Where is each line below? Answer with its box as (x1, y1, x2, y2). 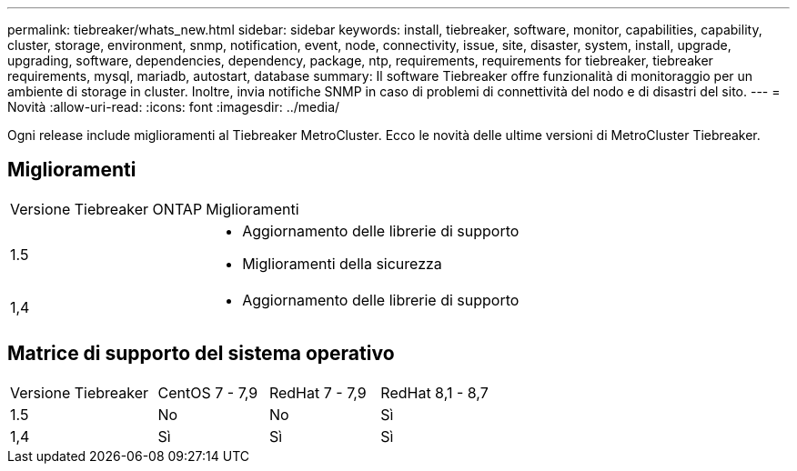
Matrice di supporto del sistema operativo (7, 342, 395, 366)
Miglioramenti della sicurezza (242, 254, 442, 273)
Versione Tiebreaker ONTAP (10, 199, 203, 218)
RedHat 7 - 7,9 (268, 383, 367, 402)
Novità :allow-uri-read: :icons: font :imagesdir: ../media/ (7, 99, 340, 115)
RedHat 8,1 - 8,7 (380, 383, 489, 402)
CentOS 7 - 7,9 (157, 383, 258, 402)
